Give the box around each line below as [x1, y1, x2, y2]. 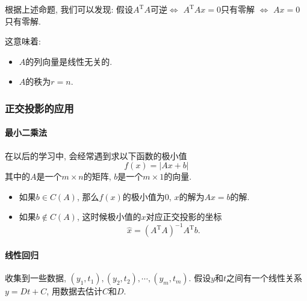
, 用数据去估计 [46, 285, 102, 297]
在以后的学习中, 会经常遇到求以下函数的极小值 [5, 149, 187, 162]
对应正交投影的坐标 [146, 210, 222, 223]
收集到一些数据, [5, 272, 66, 284]
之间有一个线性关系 [226, 272, 303, 284]
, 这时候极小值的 [76, 210, 141, 223]
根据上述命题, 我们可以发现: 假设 [5, 3, 134, 15]
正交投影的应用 [5, 100, 74, 115]
